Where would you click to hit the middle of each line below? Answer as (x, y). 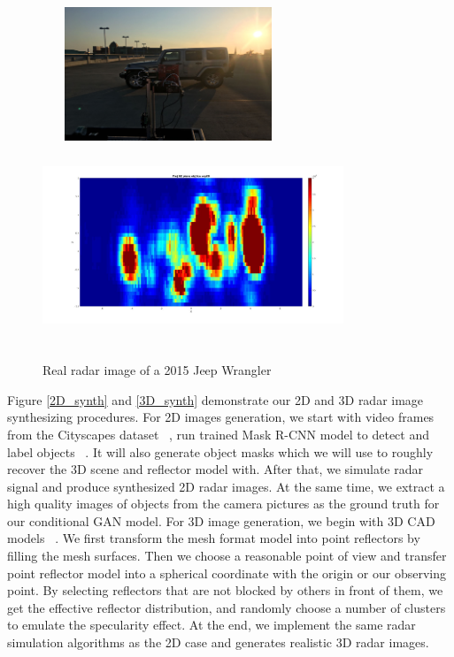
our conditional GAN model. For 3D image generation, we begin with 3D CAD (221, 520)
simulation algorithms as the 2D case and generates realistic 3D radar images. (218, 642)
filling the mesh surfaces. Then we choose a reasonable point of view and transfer (227, 556)
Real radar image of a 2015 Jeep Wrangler (157, 370)
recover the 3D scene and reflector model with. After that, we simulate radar (215, 469)
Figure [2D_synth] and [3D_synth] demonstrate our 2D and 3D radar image (215, 399)
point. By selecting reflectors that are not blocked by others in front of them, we (225, 590)
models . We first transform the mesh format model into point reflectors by (214, 538)
